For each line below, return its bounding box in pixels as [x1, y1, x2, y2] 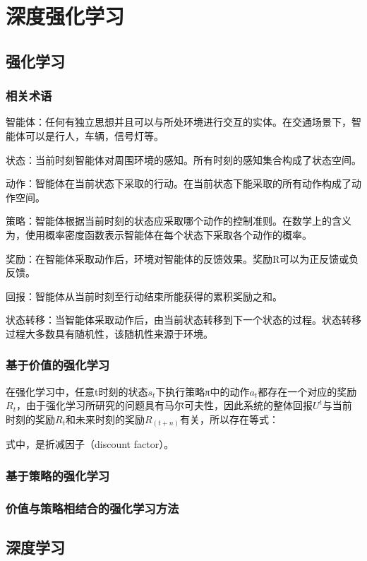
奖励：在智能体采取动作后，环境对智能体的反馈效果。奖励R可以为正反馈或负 [6, 251, 359, 266]
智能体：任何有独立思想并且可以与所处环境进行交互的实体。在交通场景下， [6, 114, 351, 129]
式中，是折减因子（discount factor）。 [6, 437, 174, 451]
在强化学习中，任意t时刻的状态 [6, 384, 148, 398]
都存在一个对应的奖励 [258, 384, 357, 398]
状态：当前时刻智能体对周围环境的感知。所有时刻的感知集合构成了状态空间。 [6, 152, 361, 167]
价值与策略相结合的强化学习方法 [6, 499, 179, 516]
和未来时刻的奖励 [65, 411, 145, 426]
